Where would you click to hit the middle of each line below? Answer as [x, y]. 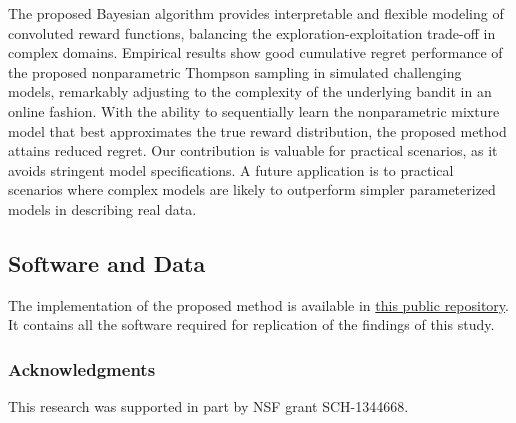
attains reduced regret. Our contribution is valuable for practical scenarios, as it [253, 150]
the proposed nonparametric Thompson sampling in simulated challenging [235, 71]
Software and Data [107, 262]
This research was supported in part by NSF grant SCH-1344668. [208, 406]
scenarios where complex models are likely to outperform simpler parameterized [252, 189]
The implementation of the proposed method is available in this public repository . [258, 304]
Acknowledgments [82, 368]
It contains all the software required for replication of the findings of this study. [251, 324]
